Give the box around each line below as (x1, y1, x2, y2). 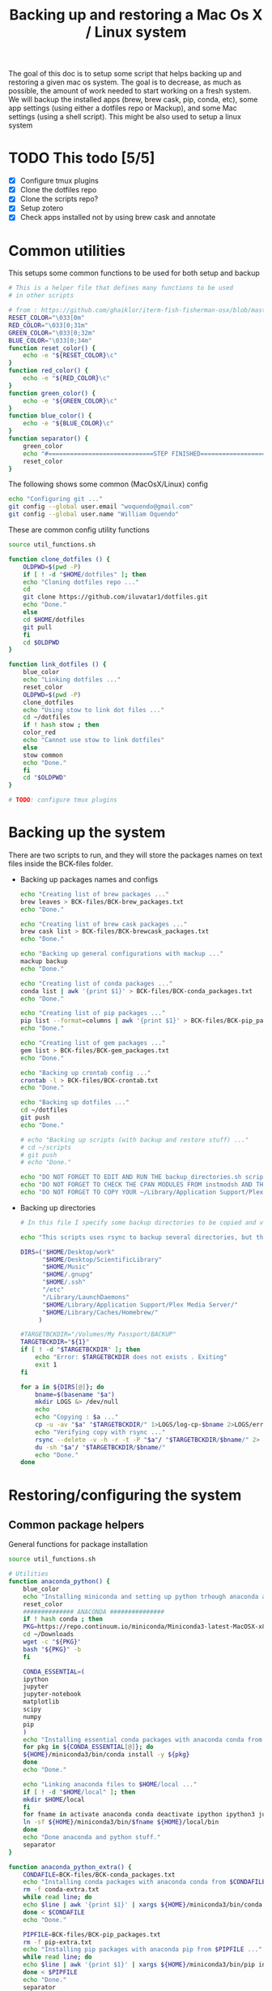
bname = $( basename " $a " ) (35, 1390, 116, 1398)
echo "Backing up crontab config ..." (19, 1069, 151, 1077)
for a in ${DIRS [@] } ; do (19, 1383, 104, 1391)
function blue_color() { (8, 412, 92, 420)
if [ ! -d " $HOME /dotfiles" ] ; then (23, 570, 147, 578)
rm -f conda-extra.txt (23, 1885, 100, 1894)
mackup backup (19, 957, 68, 965)
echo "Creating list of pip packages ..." (19, 1009, 166, 1017)
